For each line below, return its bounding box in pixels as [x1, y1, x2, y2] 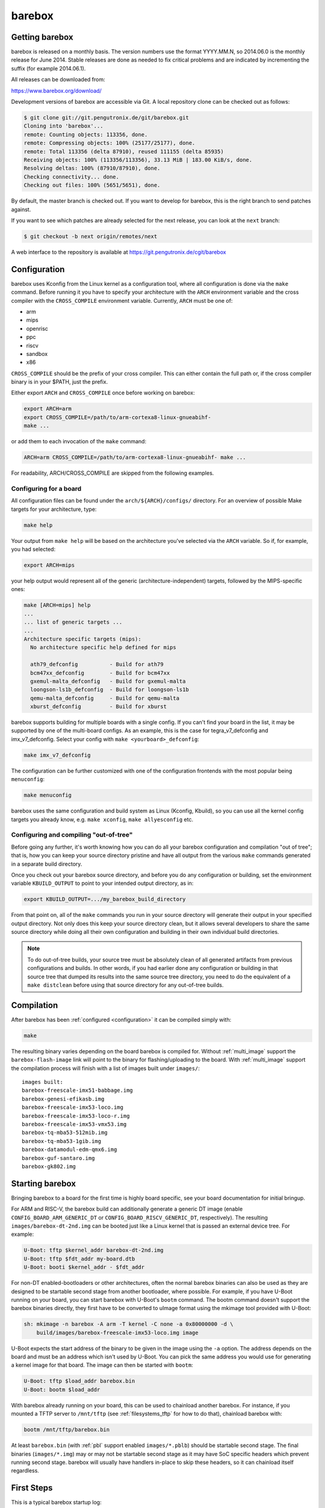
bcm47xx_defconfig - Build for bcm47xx [30, 670, 170, 676]
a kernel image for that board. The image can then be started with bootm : [11, 1361, 194, 1369]
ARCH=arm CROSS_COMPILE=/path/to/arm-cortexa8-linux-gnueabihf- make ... [23, 454, 246, 461]
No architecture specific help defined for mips [30, 644, 177, 651]
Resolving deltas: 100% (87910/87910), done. [23, 165, 161, 172]
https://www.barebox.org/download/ [11, 87, 102, 94]
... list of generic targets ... [23, 619, 123, 626]
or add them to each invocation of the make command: [11, 438, 147, 445]
